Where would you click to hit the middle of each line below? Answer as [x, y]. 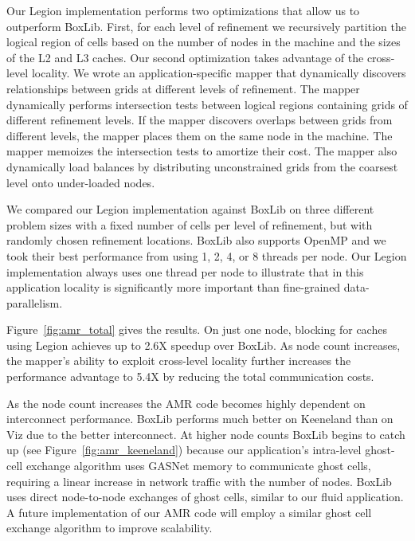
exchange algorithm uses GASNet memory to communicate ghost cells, [198, 466]
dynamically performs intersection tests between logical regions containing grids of [207, 104]
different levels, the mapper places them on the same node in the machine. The [200, 135]
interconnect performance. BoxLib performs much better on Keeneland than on [200, 419]
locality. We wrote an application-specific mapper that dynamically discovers [219, 73]
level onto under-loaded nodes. [81, 182]
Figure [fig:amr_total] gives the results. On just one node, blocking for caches [197, 329]
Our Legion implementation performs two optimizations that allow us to [183, 10]
